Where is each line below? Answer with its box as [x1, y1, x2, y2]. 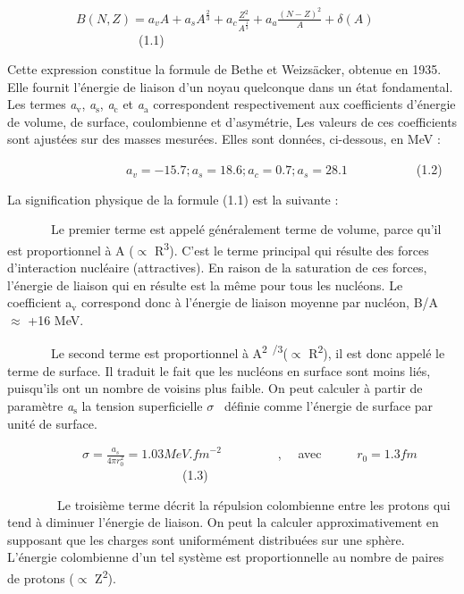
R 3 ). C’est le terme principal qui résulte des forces [155, 238, 429, 259]
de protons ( [7, 568, 74, 587]
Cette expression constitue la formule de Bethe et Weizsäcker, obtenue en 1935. [7, 60, 442, 79]
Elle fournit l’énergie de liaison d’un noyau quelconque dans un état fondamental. [7, 77, 453, 96]
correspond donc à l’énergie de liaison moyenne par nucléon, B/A [80, 293, 439, 312]
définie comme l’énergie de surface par [224, 396, 434, 414]
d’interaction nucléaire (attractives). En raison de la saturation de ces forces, [7, 258, 427, 277]
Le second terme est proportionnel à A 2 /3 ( [50, 341, 288, 363]
